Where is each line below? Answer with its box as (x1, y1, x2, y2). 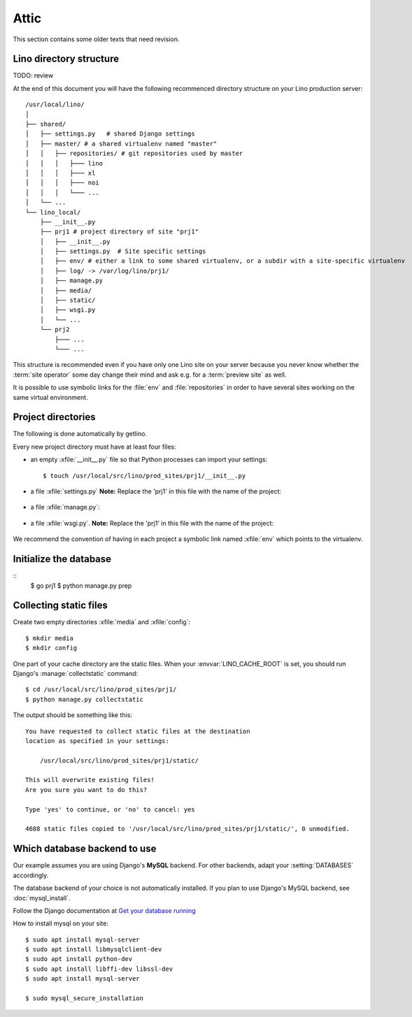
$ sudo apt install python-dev (25, 955, 133, 963)
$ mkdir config (25, 644, 78, 652)
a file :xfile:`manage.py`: (30, 503, 101, 512)
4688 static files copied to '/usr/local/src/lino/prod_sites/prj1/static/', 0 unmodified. (25, 825, 350, 833)
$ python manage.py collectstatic (25, 695, 143, 703)
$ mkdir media (25, 634, 73, 642)
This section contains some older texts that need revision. (13, 35, 180, 43)
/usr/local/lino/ (25, 101, 85, 108)
